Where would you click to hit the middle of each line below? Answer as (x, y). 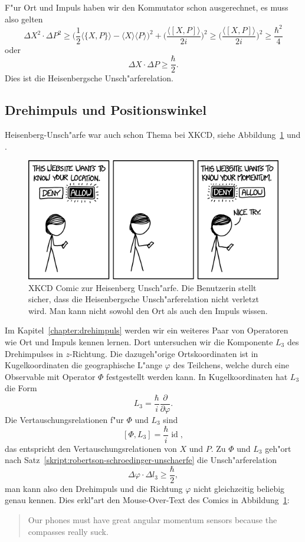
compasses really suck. (68, 531)
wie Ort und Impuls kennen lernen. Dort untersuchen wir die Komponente (139, 341)
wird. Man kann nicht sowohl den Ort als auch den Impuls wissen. (148, 310)
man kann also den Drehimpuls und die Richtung (94, 488)
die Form (21, 388)
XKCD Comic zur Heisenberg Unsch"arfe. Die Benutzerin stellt (142, 287)
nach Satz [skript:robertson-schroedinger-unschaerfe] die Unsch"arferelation (141, 460)
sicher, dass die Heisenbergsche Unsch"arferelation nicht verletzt (144, 299)
